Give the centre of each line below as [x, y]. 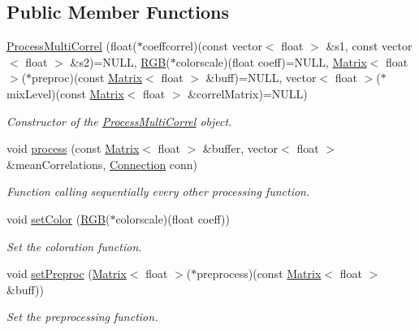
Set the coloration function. [74, 246]
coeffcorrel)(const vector [202, 46]
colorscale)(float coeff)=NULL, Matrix [271, 61]
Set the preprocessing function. [82, 317]
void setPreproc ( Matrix [67, 274]
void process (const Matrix [73, 148]
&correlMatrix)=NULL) [248, 93]
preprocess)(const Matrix [259, 274]
